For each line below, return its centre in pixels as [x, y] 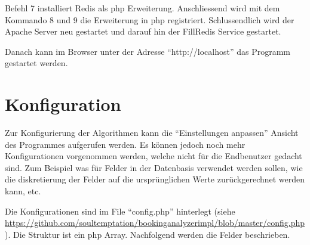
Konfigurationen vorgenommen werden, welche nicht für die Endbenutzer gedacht [154, 156]
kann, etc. [23, 191]
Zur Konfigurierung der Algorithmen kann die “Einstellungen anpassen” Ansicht [152, 133]
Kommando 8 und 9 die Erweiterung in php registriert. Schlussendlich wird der [150, 19]
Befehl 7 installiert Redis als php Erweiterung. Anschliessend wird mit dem [142, 8]
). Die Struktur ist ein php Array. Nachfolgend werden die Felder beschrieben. [148, 234]
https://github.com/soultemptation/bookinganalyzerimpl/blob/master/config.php [155, 223]
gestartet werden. [36, 63]
